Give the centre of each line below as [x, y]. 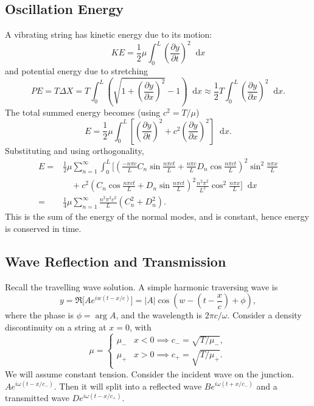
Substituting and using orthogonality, [75, 150]
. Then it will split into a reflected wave [128, 386]
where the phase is [39, 315]
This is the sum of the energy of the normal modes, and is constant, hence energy [157, 216]
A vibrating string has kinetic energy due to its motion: [109, 34]
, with [141, 327]
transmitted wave [37, 398]
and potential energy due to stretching [77, 71]
